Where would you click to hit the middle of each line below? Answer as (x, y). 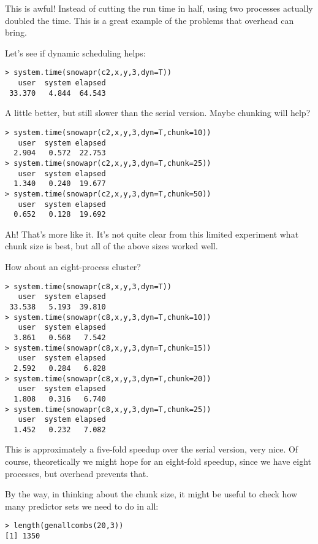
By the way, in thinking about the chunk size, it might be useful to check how (151, 494)
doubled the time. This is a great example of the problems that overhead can (150, 20)
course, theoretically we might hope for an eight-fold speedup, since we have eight (158, 461)
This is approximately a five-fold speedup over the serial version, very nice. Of (152, 449)
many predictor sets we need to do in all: (82, 506)
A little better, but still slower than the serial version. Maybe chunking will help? (158, 113)
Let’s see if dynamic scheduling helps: (75, 52)
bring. (16, 32)
